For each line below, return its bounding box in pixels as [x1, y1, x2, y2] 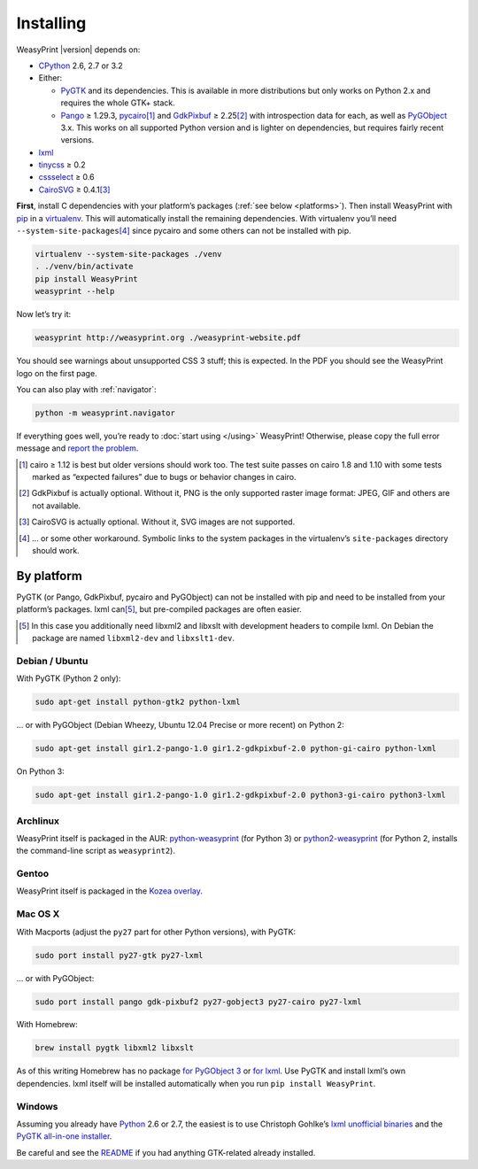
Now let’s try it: [16, 309, 71, 320]
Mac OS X [16, 908, 60, 920]
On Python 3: [16, 766, 66, 777]
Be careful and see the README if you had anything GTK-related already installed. [16, 1147, 316, 1157]
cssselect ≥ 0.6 [38, 172, 95, 182]
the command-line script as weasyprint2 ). [16, 846, 176, 856]
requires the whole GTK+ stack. [60, 97, 176, 108]
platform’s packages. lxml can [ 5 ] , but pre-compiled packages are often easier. [16, 604, 303, 615]
